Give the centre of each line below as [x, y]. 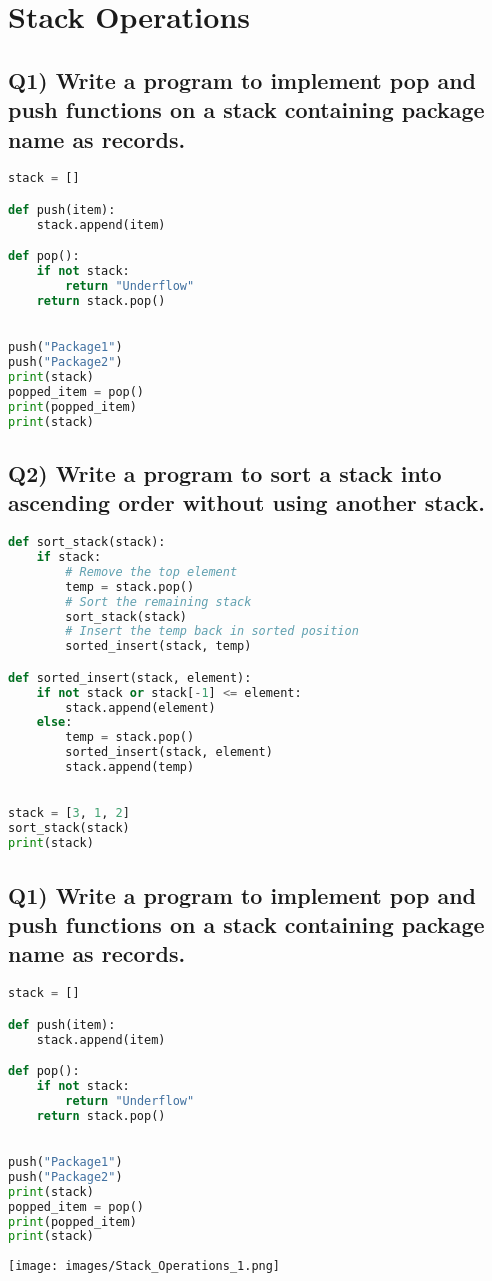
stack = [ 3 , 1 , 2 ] [69, 813]
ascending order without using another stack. [246, 502]
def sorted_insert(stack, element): [130, 677]
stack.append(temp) [130, 767]
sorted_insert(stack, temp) [158, 646]
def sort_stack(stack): [87, 542]
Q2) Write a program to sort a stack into [225, 472]
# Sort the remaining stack [158, 601]
